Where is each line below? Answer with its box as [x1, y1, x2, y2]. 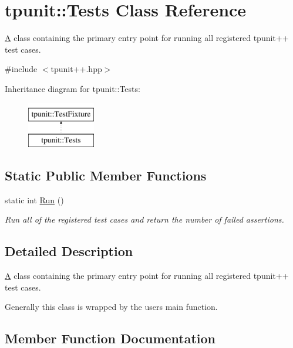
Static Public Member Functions [5, 166, 207, 185]
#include [5, 63, 38, 75]
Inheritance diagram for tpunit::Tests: [5, 82, 140, 94]
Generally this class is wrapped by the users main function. [5, 301, 218, 313]
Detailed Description [5, 242, 133, 260]
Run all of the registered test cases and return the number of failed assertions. [5, 213, 284, 226]
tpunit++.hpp [50, 63, 102, 75]
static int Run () [5, 193, 64, 206]
